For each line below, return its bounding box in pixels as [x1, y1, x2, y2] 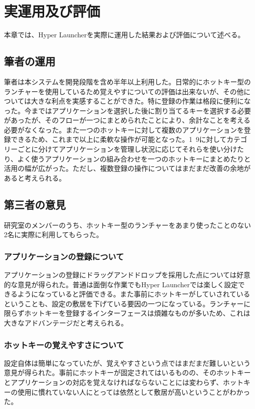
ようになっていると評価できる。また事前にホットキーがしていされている [17, 289, 250, 299]
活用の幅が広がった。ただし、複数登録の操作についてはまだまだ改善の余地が [4, 163, 251, 173]
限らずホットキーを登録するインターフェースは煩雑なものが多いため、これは [4, 308, 251, 318]
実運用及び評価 [4, 1, 101, 21]
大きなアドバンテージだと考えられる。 [4, 318, 128, 328]
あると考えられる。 [4, 172, 66, 183]
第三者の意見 [4, 196, 66, 212]
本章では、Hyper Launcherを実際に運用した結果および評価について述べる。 [4, 29, 245, 40]
